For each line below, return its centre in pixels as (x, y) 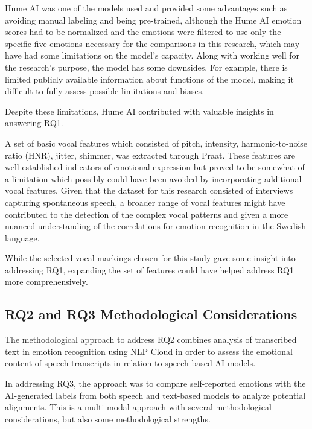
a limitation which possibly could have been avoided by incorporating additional (153, 178)
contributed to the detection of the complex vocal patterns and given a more (147, 214)
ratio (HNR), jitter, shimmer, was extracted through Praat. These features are (150, 155)
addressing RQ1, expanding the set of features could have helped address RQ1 (149, 269)
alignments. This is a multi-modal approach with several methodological (138, 407)
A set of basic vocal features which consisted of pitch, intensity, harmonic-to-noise (156, 143)
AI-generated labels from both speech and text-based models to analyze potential (155, 395)
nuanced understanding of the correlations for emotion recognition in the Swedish (156, 226)
